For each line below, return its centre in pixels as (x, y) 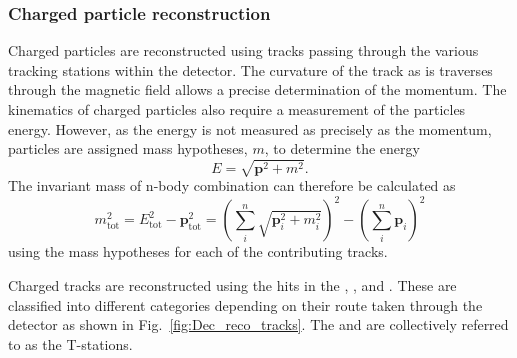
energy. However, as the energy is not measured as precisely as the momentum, (250, 128)
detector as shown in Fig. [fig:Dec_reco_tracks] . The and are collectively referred (258, 324)
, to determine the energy (342, 148)
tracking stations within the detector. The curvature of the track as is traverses (250, 69)
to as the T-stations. (70, 343)
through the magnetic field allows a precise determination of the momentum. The (257, 89)
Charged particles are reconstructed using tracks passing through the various (243, 50)
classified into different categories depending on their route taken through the (245, 304)
